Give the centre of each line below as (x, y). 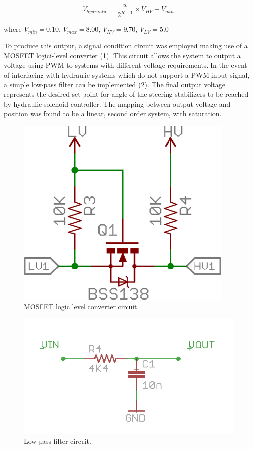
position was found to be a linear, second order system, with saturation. (113, 113)
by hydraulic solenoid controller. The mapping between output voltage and (117, 104)
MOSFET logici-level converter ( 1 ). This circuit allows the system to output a (122, 55)
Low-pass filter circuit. (58, 440)
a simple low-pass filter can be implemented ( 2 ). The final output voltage (115, 84)
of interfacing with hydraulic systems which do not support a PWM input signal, (127, 74)
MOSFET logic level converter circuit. (82, 306)
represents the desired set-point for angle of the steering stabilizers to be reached (126, 94)
